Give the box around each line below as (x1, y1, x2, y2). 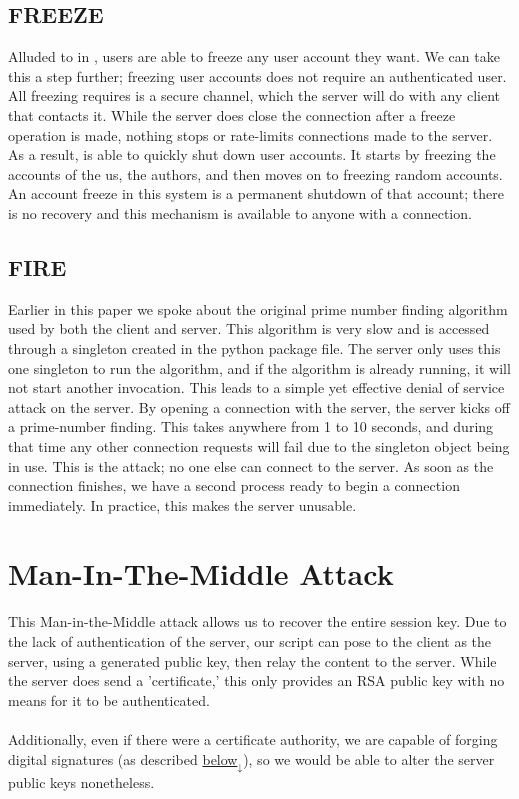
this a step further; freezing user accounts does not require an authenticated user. (8, 65, 507, 86)
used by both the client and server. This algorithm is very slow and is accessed (8, 318, 490, 339)
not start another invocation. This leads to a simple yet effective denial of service (8, 377, 505, 398)
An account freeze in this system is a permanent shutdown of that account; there (8, 183, 504, 204)
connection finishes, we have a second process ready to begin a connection (8, 475, 460, 496)
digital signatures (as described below (8, 748, 238, 769)
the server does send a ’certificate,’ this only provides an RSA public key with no (8, 670, 505, 691)
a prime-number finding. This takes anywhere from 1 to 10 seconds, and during (8, 416, 494, 437)
